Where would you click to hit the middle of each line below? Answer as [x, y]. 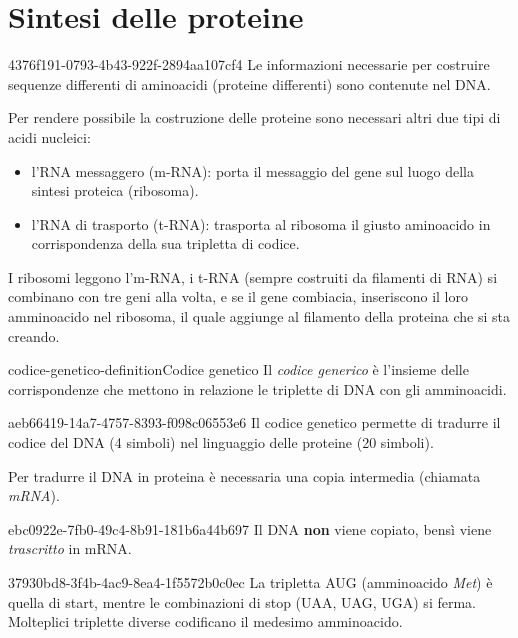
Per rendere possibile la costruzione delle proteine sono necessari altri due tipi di [254, 117]
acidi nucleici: [49, 136]
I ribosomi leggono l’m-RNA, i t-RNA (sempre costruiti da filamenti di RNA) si [253, 276]
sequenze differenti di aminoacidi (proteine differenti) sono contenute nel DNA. [249, 83]
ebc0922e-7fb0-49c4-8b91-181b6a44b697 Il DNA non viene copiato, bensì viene [250, 528]
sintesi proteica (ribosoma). [115, 190]
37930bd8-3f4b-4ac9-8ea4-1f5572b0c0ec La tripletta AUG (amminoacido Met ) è [250, 582]
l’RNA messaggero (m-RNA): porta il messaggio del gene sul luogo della [252, 170]
